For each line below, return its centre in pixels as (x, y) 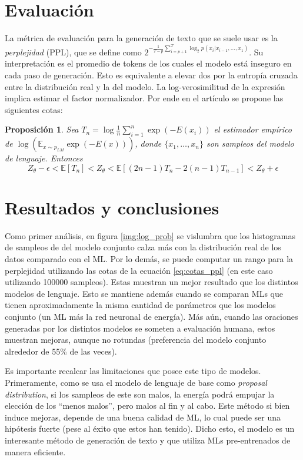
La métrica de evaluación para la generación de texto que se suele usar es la (141, 38)
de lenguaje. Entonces (44, 158)
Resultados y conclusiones (112, 207)
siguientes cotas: (34, 109)
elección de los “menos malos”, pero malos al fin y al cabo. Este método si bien (147, 406)
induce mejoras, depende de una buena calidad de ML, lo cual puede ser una (143, 417)
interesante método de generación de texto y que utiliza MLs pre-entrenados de (148, 440)
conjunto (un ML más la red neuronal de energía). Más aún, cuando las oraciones (151, 316)
